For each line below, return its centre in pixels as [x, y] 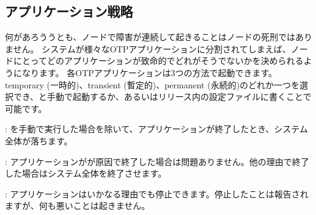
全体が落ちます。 [39, 140]
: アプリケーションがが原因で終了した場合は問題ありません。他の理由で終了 [157, 161]
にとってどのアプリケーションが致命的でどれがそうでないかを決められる [158, 61]
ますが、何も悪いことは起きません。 [78, 206]
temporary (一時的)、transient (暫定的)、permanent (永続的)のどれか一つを [152, 84]
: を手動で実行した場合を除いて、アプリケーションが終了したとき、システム [156, 129]
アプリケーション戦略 [69, 11]
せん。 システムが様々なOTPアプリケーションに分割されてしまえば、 [152, 48]
